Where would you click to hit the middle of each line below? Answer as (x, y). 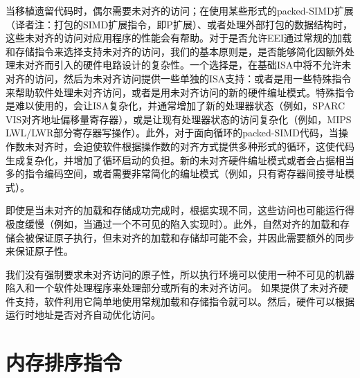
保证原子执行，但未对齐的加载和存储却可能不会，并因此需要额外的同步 (194, 237)
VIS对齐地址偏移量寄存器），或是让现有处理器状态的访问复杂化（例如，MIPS (179, 119)
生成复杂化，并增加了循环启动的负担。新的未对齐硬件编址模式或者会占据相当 (180, 160)
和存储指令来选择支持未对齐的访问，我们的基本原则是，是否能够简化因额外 (175, 51)
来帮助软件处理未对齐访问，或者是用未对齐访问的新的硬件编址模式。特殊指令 (180, 92)
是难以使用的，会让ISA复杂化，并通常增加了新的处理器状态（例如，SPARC (175, 106)
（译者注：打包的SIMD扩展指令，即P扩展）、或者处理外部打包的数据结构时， (179, 24)
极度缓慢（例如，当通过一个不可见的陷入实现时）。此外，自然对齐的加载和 (173, 223)
